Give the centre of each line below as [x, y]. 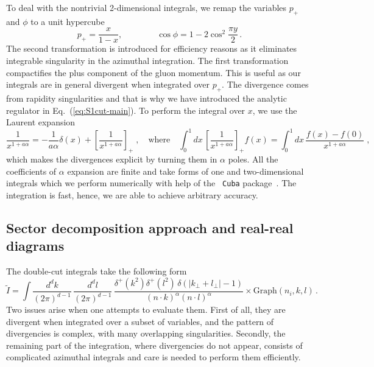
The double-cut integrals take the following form [97, 271]
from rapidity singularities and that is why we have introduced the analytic [146, 98]
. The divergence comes [265, 84]
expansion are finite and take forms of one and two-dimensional [185, 171]
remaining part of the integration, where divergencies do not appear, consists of [154, 345]
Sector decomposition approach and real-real [150, 227]
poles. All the [253, 159]
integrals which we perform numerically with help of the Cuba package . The [151, 183]
